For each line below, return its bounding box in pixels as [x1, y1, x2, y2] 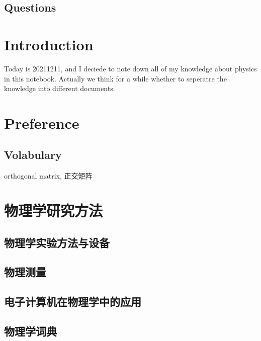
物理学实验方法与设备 [4, 234, 110, 250]
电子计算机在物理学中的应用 [4, 294, 141, 309]
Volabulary [4, 147, 62, 162]
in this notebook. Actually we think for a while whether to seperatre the [4, 73, 227, 83]
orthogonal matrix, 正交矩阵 [4, 170, 93, 181]
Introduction [4, 34, 94, 54]
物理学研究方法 [4, 200, 103, 221]
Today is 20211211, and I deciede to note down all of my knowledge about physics [4, 63, 257, 73]
